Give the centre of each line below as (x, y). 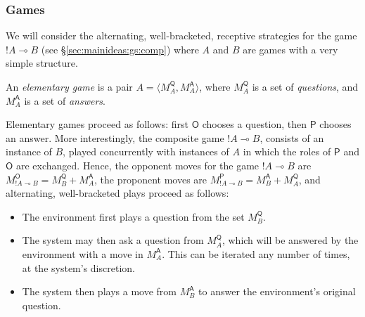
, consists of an (292, 137)
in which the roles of (287, 151)
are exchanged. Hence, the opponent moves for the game (137, 165)
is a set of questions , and (305, 86)
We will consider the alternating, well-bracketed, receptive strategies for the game (181, 35)
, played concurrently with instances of (146, 151)
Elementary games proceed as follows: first (97, 124)
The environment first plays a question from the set (133, 216)
